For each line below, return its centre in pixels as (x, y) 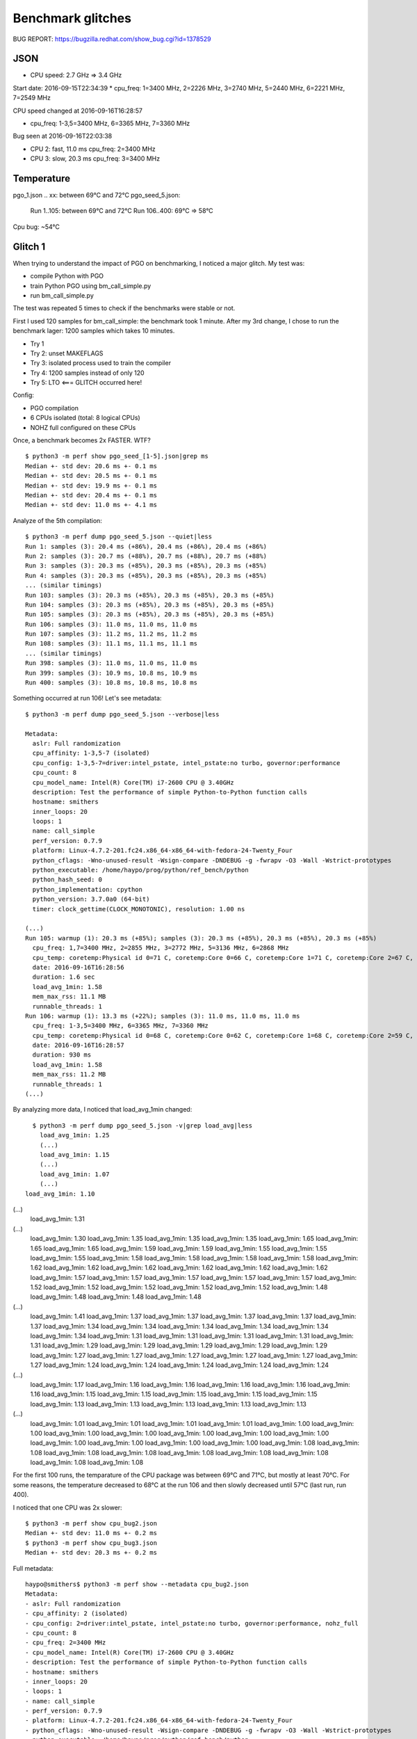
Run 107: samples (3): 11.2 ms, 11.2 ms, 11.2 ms (112, 634)
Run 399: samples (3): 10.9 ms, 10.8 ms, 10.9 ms (112, 673)
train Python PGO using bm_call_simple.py (91, 286)
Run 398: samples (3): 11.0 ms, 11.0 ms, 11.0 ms (112, 663)
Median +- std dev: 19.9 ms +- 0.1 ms (91, 486)
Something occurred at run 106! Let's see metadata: (87, 698)
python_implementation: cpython (87, 889)
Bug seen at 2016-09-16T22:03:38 (63, 136)
